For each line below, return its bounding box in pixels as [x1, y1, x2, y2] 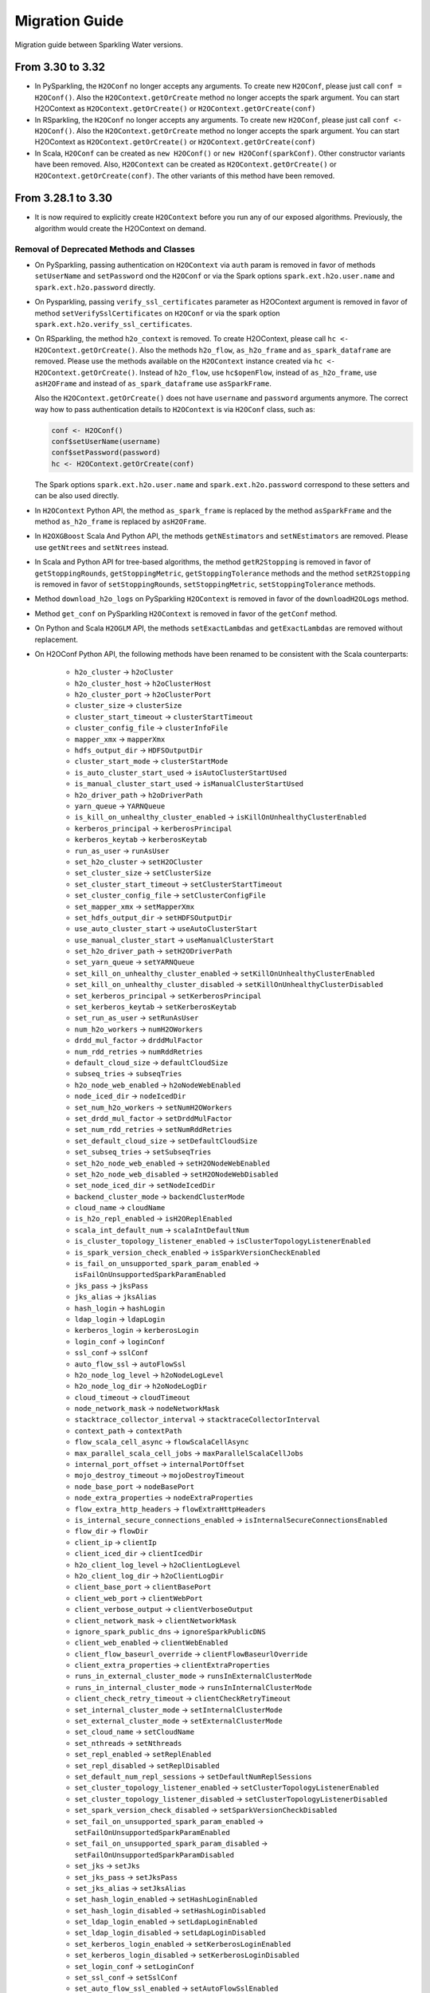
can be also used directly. [34, 491, 119, 501]
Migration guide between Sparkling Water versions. [14, 40, 183, 49]
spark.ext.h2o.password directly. [34, 282, 155, 292]
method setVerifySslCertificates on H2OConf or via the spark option [34, 308, 280, 318]
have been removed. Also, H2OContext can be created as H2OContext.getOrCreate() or [34, 159, 337, 169]
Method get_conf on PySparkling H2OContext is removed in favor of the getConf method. [34, 608, 338, 618]
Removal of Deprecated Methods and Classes [14, 243, 195, 254]
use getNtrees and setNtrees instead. [34, 542, 169, 552]
